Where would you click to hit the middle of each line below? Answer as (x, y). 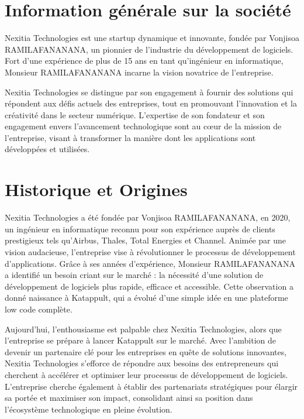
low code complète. (39, 309)
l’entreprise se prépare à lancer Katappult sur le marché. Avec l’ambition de (141, 340)
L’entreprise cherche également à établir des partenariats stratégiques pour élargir (151, 386)
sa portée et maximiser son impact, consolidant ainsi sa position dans (129, 398)
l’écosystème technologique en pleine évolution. (89, 409)
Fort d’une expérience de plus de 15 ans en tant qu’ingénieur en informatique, (144, 61)
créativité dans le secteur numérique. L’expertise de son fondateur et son (135, 114)
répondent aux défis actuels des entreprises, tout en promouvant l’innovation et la (151, 103)
